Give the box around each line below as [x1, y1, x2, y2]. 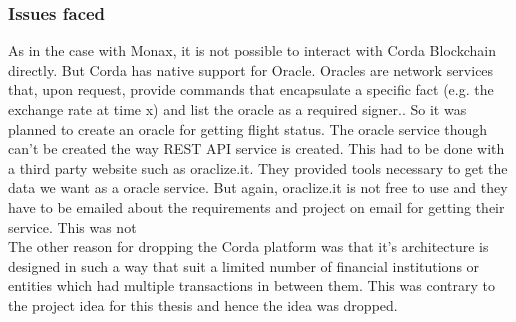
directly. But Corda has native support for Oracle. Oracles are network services [8, 59, 494, 80]
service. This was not [8, 216, 137, 237]
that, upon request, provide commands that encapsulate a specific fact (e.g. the [8, 79, 494, 100]
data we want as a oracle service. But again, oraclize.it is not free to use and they [8, 177, 508, 198]
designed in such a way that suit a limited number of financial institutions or [8, 255, 480, 276]
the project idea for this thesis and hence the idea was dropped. [8, 294, 398, 315]
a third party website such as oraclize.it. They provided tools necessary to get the [8, 157, 508, 178]
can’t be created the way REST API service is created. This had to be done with [8, 138, 505, 159]
